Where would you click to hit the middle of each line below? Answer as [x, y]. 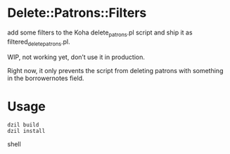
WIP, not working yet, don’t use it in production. [76, 57]
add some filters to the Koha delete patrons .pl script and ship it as [100, 33]
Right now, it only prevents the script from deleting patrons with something [115, 70]
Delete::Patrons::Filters [77, 13]
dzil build [23, 125]
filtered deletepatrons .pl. [39, 42]
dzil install [26, 131]
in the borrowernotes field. [46, 78]
